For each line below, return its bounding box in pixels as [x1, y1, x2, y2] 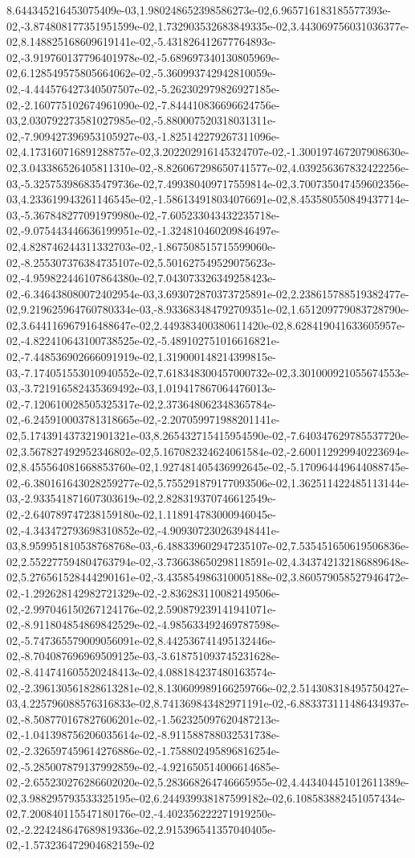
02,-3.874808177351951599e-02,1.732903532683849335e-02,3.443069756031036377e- [6, 17, 409, 34]
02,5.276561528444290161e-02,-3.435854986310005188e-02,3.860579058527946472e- [6, 569, 409, 585]
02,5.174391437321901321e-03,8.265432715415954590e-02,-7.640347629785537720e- [6, 427, 409, 444]
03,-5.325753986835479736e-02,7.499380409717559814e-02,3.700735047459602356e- [6, 174, 409, 191]
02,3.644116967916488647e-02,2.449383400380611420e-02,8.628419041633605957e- [6, 316, 405, 333]
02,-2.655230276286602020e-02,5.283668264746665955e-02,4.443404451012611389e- [6, 774, 409, 790]
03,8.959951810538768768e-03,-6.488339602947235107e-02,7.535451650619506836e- [6, 537, 409, 554]
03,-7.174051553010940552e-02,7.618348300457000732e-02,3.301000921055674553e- [6, 363, 409, 380]
